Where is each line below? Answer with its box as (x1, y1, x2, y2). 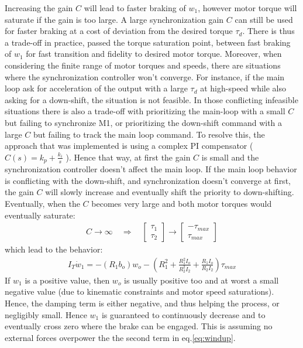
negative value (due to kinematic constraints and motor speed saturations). (5, 285, 274, 298)
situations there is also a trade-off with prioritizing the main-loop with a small (5, 105, 285, 117)
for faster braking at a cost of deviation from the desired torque (5, 25, 233, 37)
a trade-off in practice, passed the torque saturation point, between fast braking (5, 36, 291, 48)
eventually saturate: (5, 209, 75, 221)
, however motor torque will (198, 2, 297, 13)
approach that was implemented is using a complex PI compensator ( (5, 139, 253, 152)
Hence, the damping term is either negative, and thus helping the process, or (5, 296, 280, 309)
